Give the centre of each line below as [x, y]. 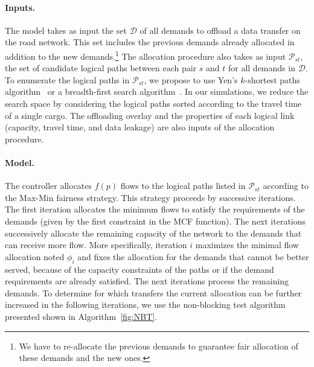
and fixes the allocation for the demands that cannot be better [193, 256]
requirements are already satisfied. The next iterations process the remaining [147, 281]
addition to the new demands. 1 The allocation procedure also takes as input [146, 55]
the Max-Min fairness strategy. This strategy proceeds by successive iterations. [150, 197]
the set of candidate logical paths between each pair [101, 68]
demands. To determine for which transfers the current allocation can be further [153, 292]
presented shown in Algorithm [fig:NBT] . [81, 316]
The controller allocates [49, 186]
